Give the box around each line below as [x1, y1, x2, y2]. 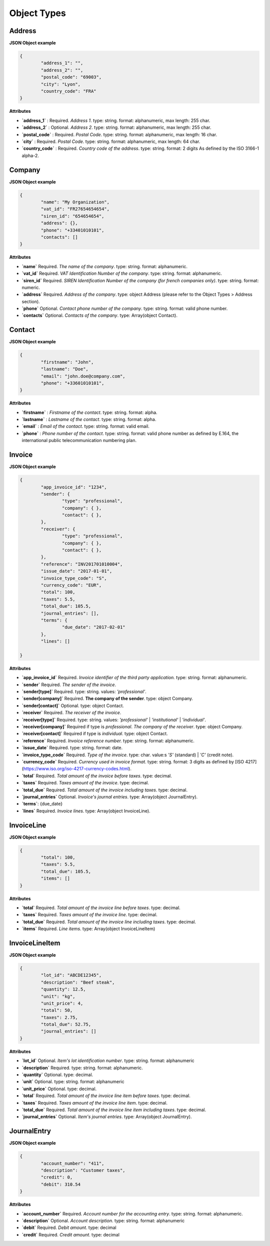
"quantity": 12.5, [40, 986, 86, 992]
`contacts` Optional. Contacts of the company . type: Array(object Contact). [21, 312, 177, 318]
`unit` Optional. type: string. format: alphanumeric [21, 1079, 124, 1085]
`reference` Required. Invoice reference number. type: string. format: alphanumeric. [21, 737, 194, 744]
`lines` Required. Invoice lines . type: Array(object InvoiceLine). [21, 807, 150, 814]
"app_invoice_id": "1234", [40, 484, 107, 490]
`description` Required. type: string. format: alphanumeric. [21, 1065, 143, 1071]
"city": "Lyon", [40, 81, 81, 87]
